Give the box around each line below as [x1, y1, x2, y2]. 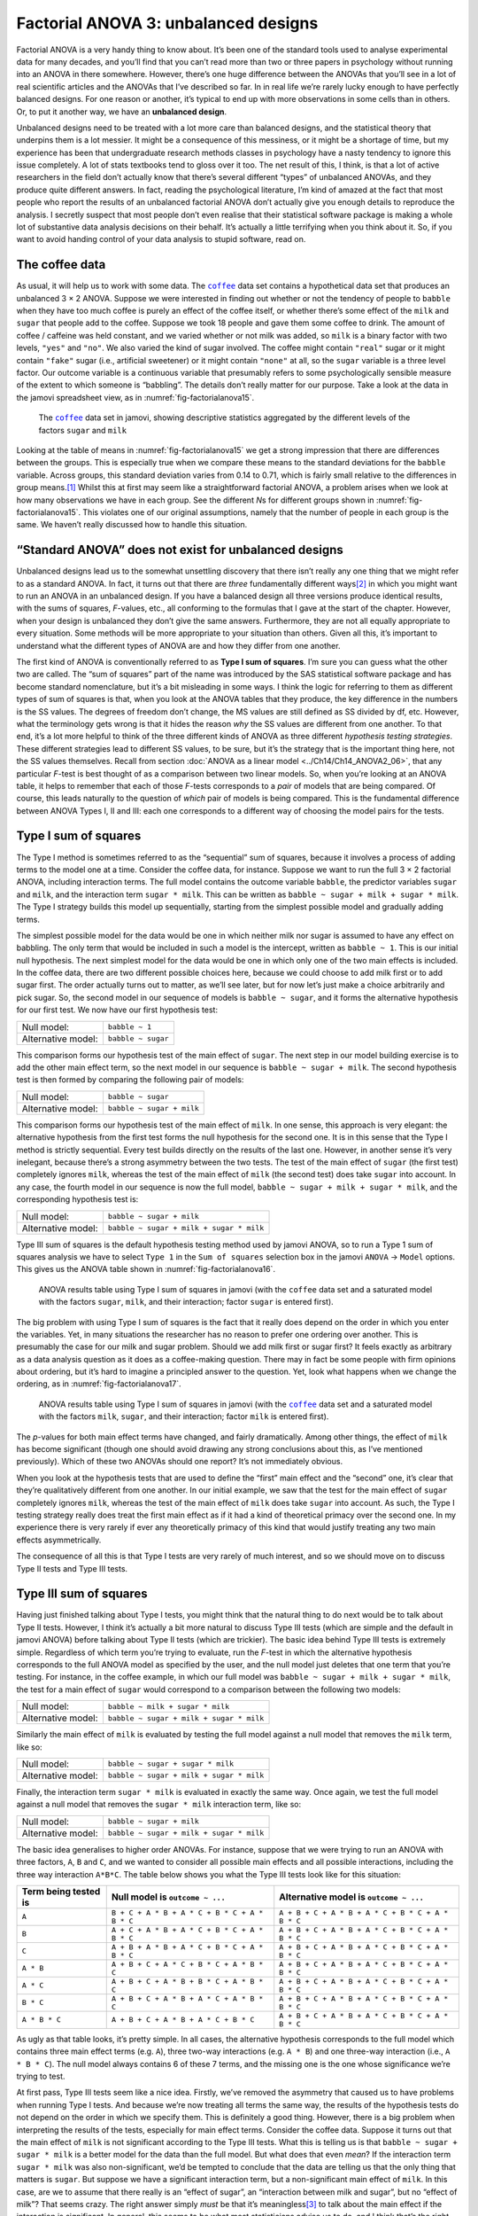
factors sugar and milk [38, 425, 127, 435]
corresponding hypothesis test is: [16, 1194, 139, 1205]
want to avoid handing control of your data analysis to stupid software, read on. [16, 234, 306, 245]
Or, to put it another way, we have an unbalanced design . [16, 106, 227, 117]
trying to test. [16, 2071, 66, 2082]
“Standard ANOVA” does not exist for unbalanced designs [16, 542, 344, 558]
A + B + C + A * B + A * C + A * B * [111, 1994, 264, 2003]
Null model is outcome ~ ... [111, 1891, 226, 1903]
